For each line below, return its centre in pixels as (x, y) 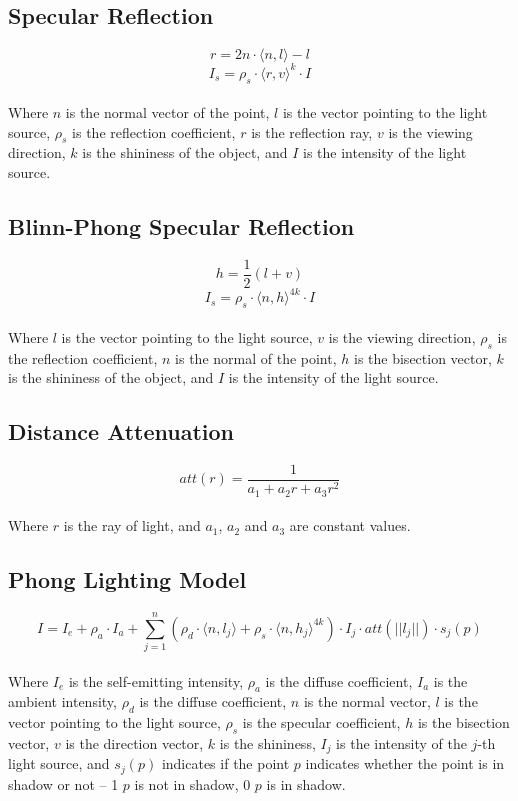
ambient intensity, (62, 701)
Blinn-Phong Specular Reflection (181, 226)
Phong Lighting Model (127, 579)
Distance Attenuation (121, 431)
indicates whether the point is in (405, 763)
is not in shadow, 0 (192, 783)
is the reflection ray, (312, 131)
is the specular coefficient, (321, 722)
